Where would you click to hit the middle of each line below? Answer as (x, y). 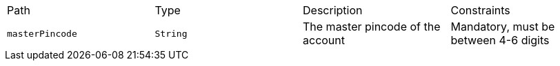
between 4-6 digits (500, 40)
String (171, 33)
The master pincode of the (372, 27)
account (324, 40)
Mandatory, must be (503, 27)
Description (333, 10)
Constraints (480, 10)
